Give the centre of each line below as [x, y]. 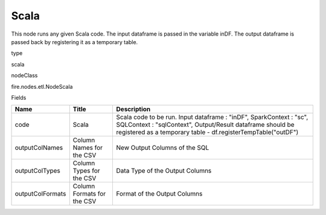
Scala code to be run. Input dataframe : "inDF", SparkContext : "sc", [212, 117]
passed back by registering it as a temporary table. [75, 42]
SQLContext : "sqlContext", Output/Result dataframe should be [206, 125]
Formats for [89, 194]
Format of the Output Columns [159, 194]
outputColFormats [40, 194]
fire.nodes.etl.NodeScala [42, 86]
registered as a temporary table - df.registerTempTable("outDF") [207, 132]
